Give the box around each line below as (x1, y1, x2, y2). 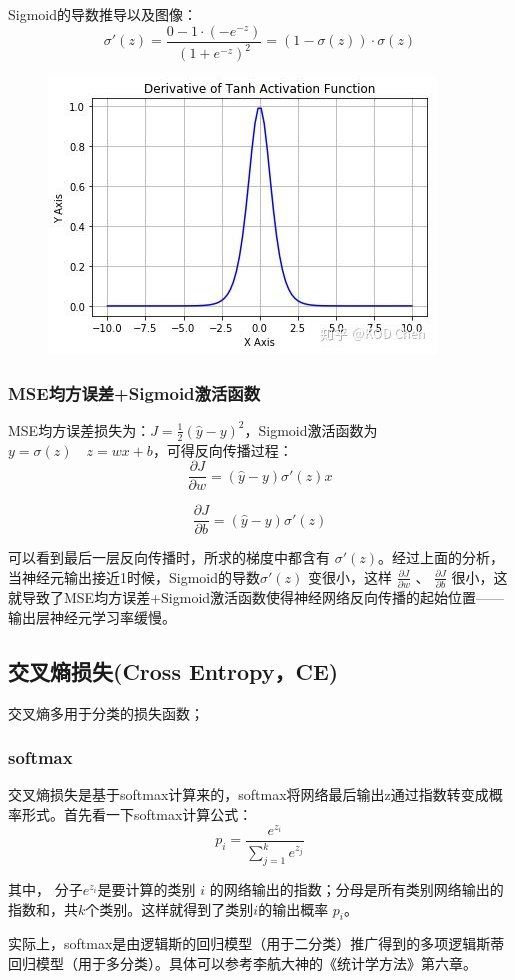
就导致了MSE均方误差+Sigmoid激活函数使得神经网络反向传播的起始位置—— (8, 587, 505, 608)
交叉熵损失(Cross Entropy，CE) (8, 655, 339, 686)
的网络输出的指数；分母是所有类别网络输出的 (209, 878, 504, 899)
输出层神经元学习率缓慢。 (8, 606, 176, 627)
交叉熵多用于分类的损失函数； (8, 702, 204, 723)
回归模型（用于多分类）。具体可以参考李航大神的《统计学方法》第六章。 (8, 952, 477, 973)
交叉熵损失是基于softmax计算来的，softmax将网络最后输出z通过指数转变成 (8, 784, 489, 805)
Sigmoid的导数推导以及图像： (8, 4, 198, 24)
